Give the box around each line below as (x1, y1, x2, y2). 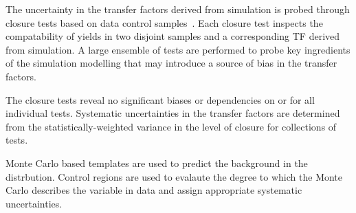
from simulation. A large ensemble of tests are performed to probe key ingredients (5, 42, 351, 56)
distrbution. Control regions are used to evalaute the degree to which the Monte (5, 169, 343, 183)
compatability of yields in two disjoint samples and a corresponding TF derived (5, 29, 340, 43)
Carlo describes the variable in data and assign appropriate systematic (5, 183, 302, 197)
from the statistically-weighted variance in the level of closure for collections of (5, 119, 337, 133)
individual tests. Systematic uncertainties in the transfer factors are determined (5, 106, 340, 120)
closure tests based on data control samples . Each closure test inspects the (5, 15, 323, 30)
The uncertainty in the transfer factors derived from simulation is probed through (5, 2, 350, 16)
